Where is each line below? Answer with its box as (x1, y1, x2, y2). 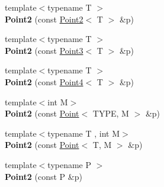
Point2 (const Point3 (5, 44, 83, 56)
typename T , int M (47, 127, 120, 139)
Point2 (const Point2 (5, 12, 83, 25)
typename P (47, 158, 92, 170)
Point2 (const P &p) (5, 170, 82, 182)
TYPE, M (92, 107, 129, 120)
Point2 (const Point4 (5, 75, 83, 88)
